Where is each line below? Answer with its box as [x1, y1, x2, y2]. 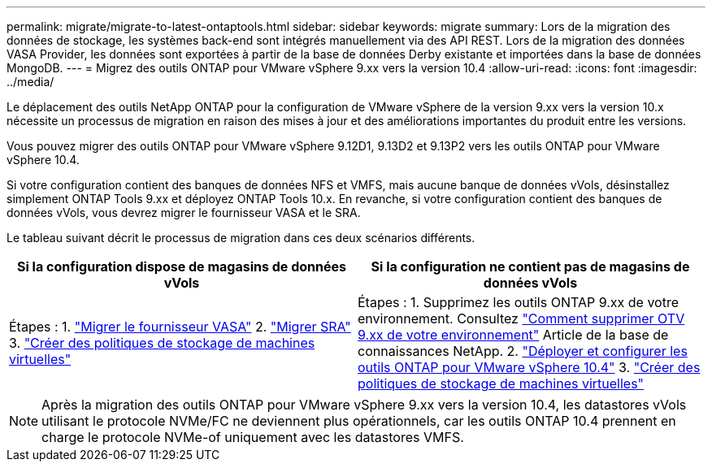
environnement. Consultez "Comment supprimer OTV [358, 310, 685, 327]
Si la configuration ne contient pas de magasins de [371, 258, 690, 275]
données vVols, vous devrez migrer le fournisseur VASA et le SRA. [7, 206, 361, 219]
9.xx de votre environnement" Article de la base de [358, 327, 669, 343]
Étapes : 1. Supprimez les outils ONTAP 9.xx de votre [358, 294, 679, 310]
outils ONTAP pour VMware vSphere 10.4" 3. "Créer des [358, 359, 701, 375]
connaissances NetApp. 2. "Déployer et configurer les [358, 343, 688, 359]
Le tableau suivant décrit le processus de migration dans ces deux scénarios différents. [7, 231, 475, 245]
